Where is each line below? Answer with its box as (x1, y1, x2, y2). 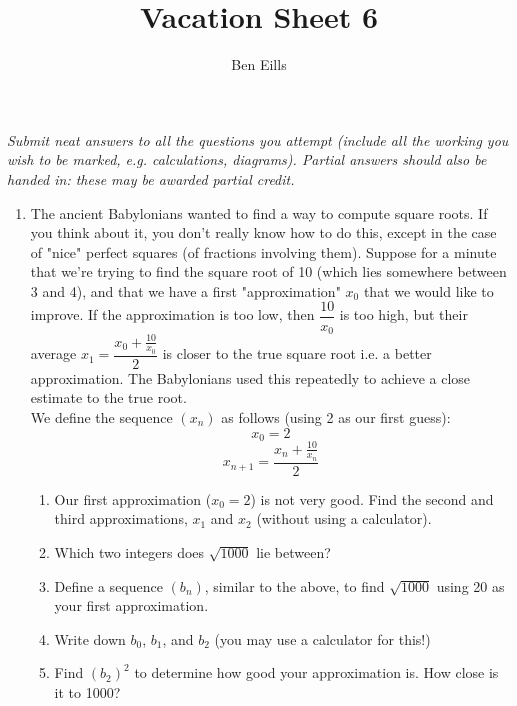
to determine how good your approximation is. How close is (134, 662, 499, 683)
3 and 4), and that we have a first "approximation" (30, 280, 341, 301)
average (30, 343, 77, 364)
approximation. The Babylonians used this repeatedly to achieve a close (30, 367, 471, 388)
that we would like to (363, 280, 494, 301)
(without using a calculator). (256, 508, 432, 529)
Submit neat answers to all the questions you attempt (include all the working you (7, 129, 509, 150)
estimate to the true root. (30, 387, 187, 408)
